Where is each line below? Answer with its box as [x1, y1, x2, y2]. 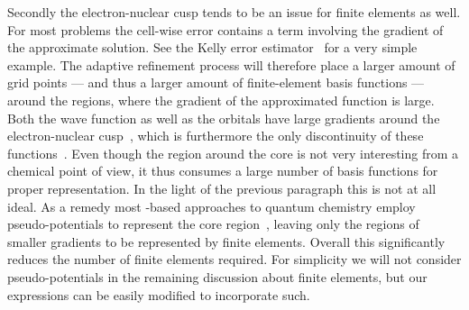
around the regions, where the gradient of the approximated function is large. [7, 90, 435, 109]
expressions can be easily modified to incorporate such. [7, 285, 310, 304]
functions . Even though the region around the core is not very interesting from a [7, 143, 459, 162]
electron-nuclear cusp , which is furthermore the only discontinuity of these [7, 126, 424, 145]
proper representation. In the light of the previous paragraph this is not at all [7, 178, 437, 197]
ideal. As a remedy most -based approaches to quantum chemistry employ [7, 196, 416, 215]
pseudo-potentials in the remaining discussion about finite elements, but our [7, 267, 428, 286]
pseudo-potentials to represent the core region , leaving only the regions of [7, 214, 419, 233]
